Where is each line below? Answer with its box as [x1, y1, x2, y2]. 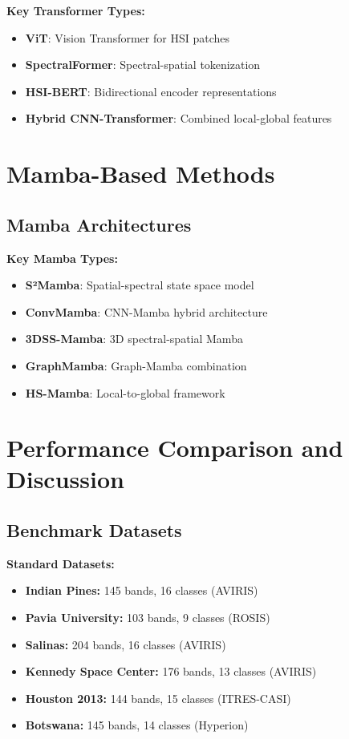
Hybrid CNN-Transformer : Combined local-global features [25, 110, 332, 127]
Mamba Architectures [6, 212, 192, 236]
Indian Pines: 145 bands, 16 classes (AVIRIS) [25, 582, 258, 599]
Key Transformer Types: [6, 2, 145, 18]
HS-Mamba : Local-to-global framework [25, 384, 225, 401]
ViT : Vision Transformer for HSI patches [25, 29, 229, 46]
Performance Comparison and [6, 431, 343, 464]
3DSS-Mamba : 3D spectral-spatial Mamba [25, 330, 243, 347]
